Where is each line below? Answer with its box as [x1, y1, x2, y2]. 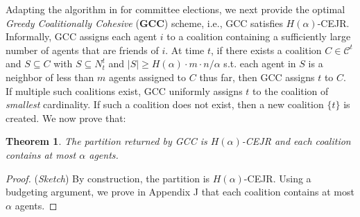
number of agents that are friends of [6, 42, 159, 57]
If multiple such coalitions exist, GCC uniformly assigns [6, 83, 243, 98]
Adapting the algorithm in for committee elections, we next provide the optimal [6, 2, 345, 16]
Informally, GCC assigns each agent [6, 29, 157, 44]
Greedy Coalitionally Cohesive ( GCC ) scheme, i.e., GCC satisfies [6, 15, 283, 30]
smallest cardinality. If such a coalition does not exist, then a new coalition [6, 97, 324, 112]
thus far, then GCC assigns [199, 69, 315, 84]
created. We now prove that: [6, 110, 126, 125]
